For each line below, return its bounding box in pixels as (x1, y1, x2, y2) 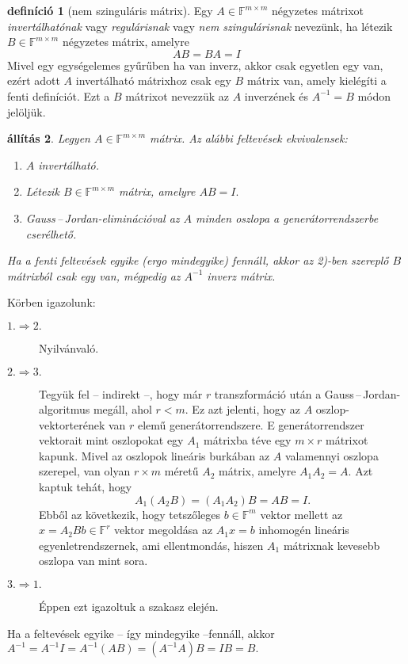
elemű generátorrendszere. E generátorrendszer (138, 416, 364, 433)
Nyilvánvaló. (39, 339, 99, 356)
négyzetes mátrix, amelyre (62, 33, 189, 50)
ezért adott (7, 72, 60, 89)
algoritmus (39, 401, 90, 418)
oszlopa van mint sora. (39, 552, 148, 569)
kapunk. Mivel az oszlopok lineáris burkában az (39, 447, 270, 464)
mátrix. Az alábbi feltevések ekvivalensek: (150, 130, 348, 147)
